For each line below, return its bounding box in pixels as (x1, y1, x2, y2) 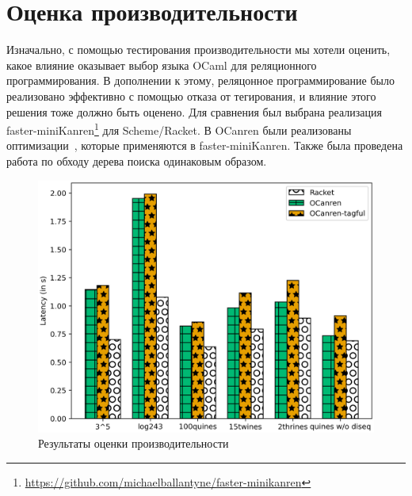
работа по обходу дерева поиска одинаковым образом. (6, 152, 267, 169)
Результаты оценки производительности (38, 435, 229, 452)
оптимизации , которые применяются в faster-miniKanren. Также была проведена (6, 137, 403, 154)
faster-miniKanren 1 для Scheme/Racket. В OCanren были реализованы (6, 120, 352, 138)
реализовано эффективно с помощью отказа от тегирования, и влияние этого (6, 87, 376, 104)
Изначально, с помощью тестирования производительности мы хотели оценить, (6, 41, 391, 58)
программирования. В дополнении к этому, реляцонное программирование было (6, 72, 395, 89)
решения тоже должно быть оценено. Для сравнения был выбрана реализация (6, 103, 382, 120)
